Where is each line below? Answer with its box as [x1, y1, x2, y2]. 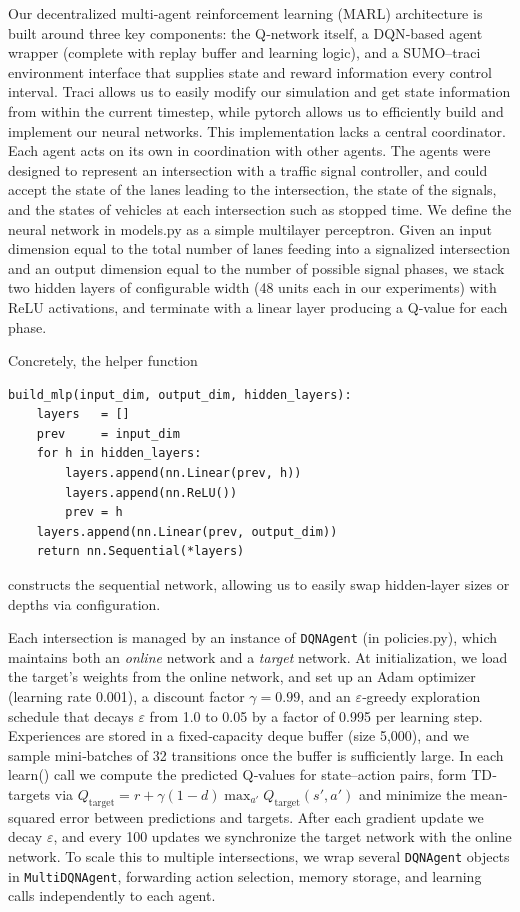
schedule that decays [8, 705, 134, 726]
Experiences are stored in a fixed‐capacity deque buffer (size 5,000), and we [8, 725, 469, 746]
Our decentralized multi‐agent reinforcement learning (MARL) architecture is [8, 3, 483, 23]
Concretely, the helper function [8, 350, 198, 371]
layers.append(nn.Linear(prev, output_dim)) [36, 524, 338, 539]
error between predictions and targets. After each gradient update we [59, 806, 484, 827]
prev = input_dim [36, 426, 180, 441]
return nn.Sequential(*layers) [36, 544, 245, 559]
